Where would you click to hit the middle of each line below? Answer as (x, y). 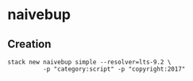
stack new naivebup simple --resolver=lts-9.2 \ (89, 62)
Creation (29, 44)
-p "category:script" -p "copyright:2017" (114, 69)
